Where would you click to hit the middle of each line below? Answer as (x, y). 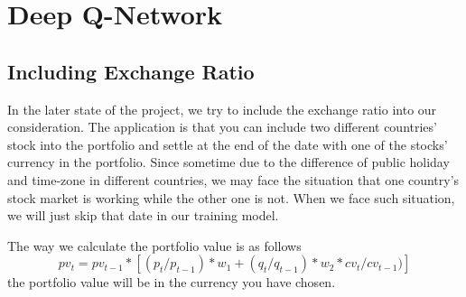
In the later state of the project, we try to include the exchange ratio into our (222, 109)
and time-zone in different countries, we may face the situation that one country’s (233, 179)
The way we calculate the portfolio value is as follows (154, 245)
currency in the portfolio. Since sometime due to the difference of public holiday (228, 162)
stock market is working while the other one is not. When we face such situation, (231, 197)
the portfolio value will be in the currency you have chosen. (172, 282)
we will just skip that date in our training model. (143, 215)
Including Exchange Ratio (131, 71)
